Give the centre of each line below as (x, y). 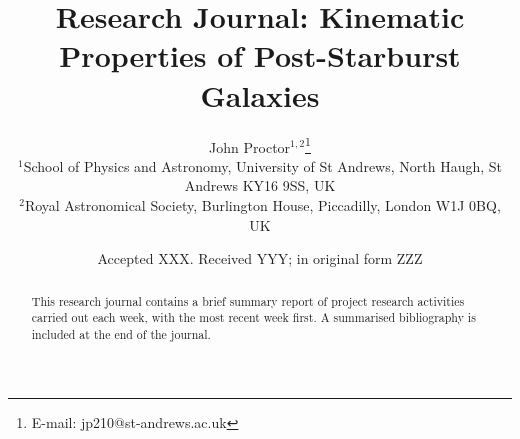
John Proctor (250, 146)
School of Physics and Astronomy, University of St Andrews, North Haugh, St (263, 165)
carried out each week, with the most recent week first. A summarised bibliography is (253, 317)
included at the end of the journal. (121, 333)
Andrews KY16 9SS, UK (260, 185)
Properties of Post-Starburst (260, 55)
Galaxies (260, 94)
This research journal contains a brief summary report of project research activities (248, 300)
